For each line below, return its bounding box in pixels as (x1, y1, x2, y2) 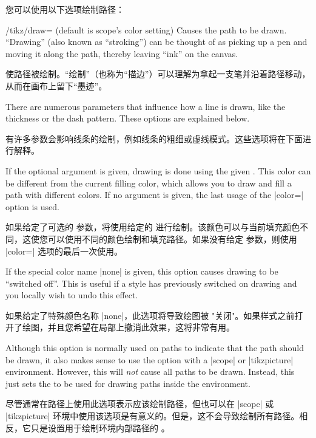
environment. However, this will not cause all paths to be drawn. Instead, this (5, 365, 295, 378)
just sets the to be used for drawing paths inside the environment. (5, 377, 250, 389)
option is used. (5, 200, 59, 213)
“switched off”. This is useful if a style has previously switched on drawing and (5, 276, 297, 289)
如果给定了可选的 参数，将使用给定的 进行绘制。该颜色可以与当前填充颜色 (5, 221, 300, 233)
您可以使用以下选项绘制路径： (5, 3, 124, 15)
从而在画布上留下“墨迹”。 (5, 79, 107, 92)
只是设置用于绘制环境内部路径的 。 (30, 421, 170, 434)
